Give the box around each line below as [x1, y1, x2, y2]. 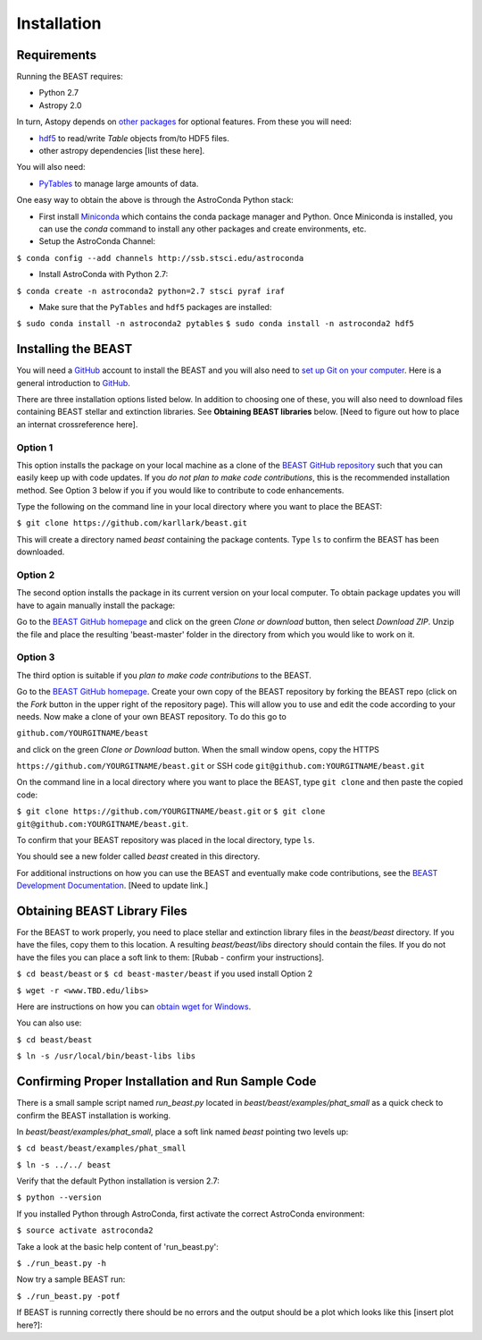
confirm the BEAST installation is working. [16, 1109, 171, 1121]
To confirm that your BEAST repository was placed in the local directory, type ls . [16, 835, 315, 846]
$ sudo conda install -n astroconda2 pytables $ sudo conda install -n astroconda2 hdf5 [16, 318, 414, 329]
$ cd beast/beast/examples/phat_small [16, 1143, 187, 1153]
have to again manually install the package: [16, 600, 176, 611]
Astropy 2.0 [38, 99, 82, 111]
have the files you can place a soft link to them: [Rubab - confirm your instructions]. [16, 952, 325, 963]
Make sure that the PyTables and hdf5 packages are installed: [38, 301, 272, 312]
